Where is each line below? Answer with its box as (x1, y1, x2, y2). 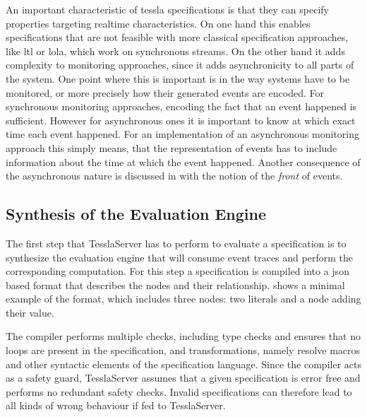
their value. (6, 305, 54, 319)
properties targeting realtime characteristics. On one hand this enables (6, 16, 311, 30)
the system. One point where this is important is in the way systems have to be (6, 71, 350, 86)
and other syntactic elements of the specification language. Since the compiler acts (6, 356, 361, 371)
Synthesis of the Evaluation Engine (6, 203, 267, 225)
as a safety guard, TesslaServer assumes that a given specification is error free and (6, 370, 361, 385)
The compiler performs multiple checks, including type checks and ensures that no (6, 329, 361, 343)
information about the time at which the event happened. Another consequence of (6, 154, 361, 169)
